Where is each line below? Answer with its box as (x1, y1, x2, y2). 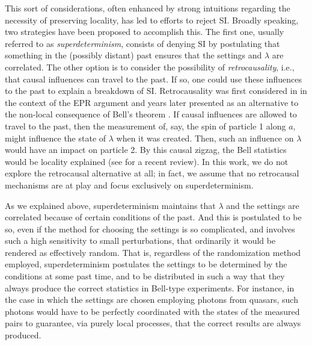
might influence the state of (5, 131, 106, 144)
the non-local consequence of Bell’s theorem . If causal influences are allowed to (5, 108, 297, 120)
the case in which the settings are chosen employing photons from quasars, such (5, 293, 298, 306)
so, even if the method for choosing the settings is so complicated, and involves (5, 222, 295, 235)
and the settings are (226, 199, 299, 211)
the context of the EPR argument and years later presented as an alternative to (5, 96, 299, 108)
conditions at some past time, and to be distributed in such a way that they (5, 270, 285, 282)
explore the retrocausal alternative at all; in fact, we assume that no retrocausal (5, 167, 299, 179)
